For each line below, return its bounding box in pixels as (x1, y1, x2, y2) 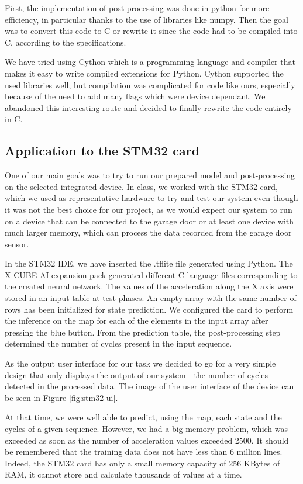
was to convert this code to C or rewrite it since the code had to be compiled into (5, 25, 298, 37)
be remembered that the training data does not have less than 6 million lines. (5, 445, 283, 458)
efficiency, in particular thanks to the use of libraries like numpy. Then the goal (5, 13, 288, 25)
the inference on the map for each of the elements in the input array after (5, 314, 268, 327)
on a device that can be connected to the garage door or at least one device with (5, 215, 294, 227)
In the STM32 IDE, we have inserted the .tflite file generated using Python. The (5, 257, 293, 269)
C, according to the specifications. (5, 36, 126, 48)
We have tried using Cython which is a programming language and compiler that (5, 56, 295, 68)
